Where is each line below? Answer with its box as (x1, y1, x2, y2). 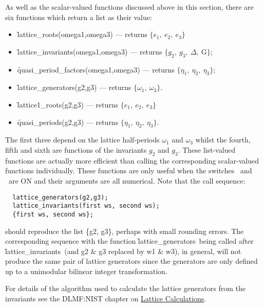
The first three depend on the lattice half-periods (5, 134, 160, 145)
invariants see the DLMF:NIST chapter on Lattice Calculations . (5, 293, 206, 304)
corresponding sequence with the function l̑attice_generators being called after (5, 236, 254, 246)
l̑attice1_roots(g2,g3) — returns (17, 99, 119, 110)
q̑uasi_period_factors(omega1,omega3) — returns (17, 64, 175, 75)
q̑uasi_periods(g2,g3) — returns (17, 116, 119, 127)
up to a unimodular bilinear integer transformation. (5, 265, 167, 276)
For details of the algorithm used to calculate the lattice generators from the (5, 283, 246, 294)
